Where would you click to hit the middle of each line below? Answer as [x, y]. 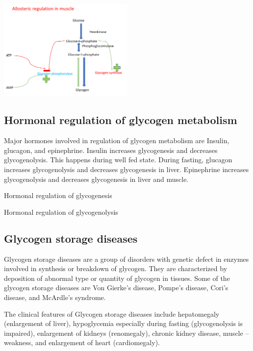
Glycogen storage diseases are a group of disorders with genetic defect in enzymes [126, 259]
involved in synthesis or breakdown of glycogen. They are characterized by [116, 268]
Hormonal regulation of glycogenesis [58, 195]
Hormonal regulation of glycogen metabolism [121, 120]
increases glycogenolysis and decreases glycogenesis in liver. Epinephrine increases [126, 169]
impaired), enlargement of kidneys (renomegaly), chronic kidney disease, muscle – [126, 333]
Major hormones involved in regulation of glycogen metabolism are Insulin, [117, 140]
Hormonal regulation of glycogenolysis [61, 212]
